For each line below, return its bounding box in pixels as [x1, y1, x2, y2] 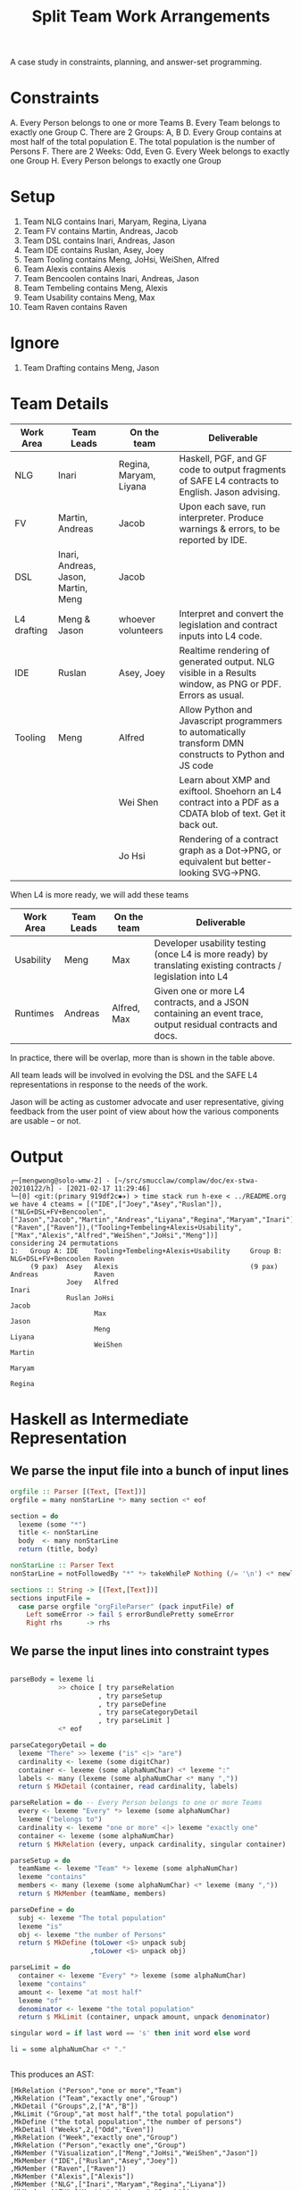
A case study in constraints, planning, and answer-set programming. [10, 56, 263, 68]
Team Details [10, 394, 110, 414]
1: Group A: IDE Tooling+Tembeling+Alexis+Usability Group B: [10, 1246, 282, 1256]
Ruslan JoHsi [66, 1293, 115, 1302]
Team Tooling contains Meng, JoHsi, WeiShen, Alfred [22, 255, 220, 265]
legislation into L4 [154, 970, 229, 982]
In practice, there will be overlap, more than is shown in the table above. [10, 1052, 275, 1063]
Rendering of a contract [179, 832, 279, 845]
